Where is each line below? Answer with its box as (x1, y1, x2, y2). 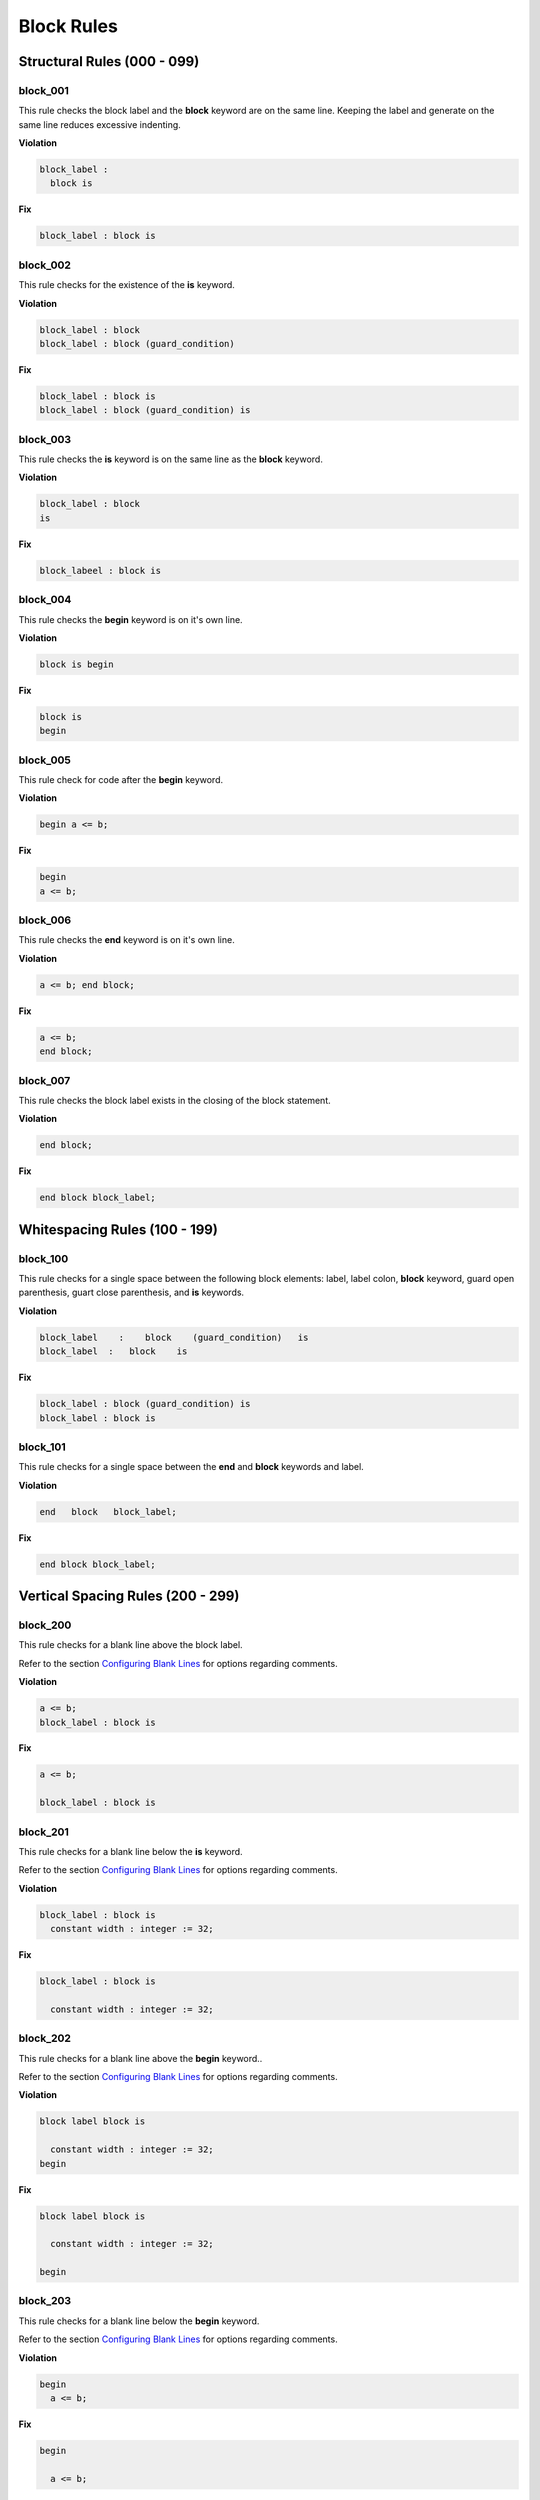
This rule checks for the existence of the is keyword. (18, 279, 235, 291)
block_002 (18, 258, 72, 272)
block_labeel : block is (39, 565, 162, 576)
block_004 (18, 593, 72, 607)
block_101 (18, 1440, 67, 1454)
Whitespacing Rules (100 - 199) (18, 1221, 219, 1238)
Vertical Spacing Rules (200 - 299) (18, 1588, 240, 1604)
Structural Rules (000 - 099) (18, 53, 200, 70)
